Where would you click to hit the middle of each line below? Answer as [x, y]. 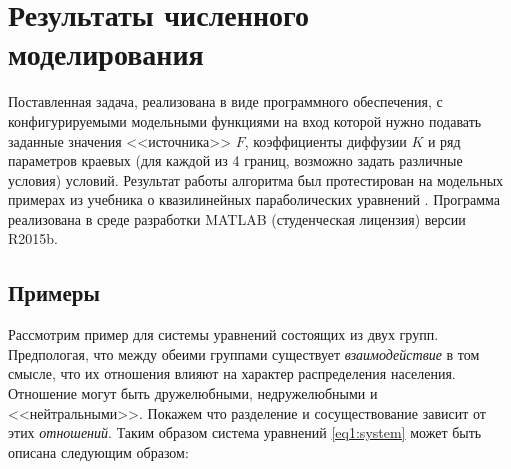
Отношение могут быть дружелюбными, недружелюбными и [193, 393]
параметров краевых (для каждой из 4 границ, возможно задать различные [235, 160]
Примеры [54, 292]
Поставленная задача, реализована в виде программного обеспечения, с [225, 101]
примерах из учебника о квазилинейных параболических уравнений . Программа [254, 199]
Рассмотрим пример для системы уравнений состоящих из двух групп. [223, 334]
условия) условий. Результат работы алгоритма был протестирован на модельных [256, 179]
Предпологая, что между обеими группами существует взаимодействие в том [244, 353]
